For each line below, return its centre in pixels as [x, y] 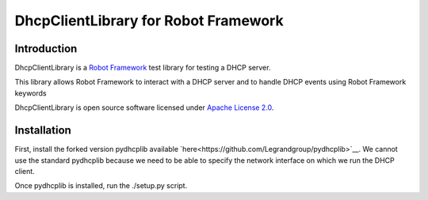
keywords [31, 93]
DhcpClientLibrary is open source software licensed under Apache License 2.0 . [144, 108]
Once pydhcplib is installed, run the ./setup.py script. [101, 186]
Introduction [46, 49]
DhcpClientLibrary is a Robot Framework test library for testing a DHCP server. [143, 68]
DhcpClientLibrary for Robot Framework [149, 21]
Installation [43, 130]
